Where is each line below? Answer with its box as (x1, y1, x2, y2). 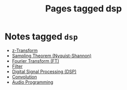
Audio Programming (11, 79, 53, 85)
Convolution (11, 74, 37, 80)
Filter (11, 63, 23, 69)
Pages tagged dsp (45, 3, 122, 14)
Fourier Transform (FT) (11, 58, 59, 64)
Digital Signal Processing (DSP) (11, 68, 77, 75)
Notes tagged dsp (4, 31, 78, 42)
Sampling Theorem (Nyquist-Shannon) (11, 53, 92, 59)
